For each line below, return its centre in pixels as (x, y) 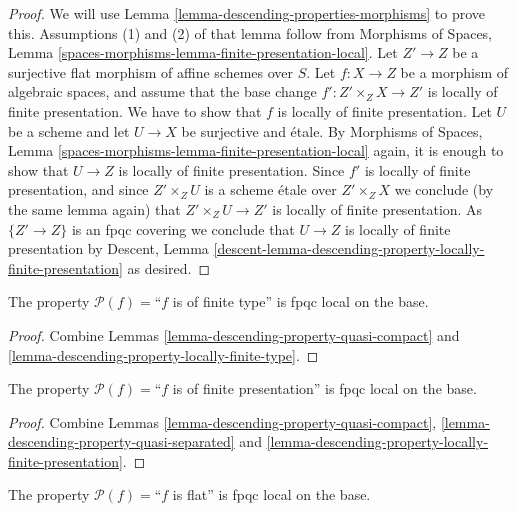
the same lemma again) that (94, 208)
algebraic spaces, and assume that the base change (162, 91)
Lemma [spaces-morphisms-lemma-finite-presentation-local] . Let (203, 52)
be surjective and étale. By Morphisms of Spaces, (332, 130)
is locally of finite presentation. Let (384, 110)
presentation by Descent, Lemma (108, 248)
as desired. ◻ (169, 267)
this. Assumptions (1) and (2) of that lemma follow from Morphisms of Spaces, (250, 32)
